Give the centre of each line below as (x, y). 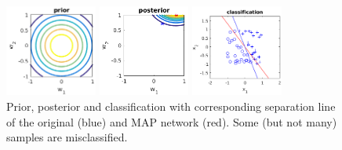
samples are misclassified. (67, 137)
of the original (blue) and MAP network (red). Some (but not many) (172, 121)
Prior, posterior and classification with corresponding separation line (171, 106)
